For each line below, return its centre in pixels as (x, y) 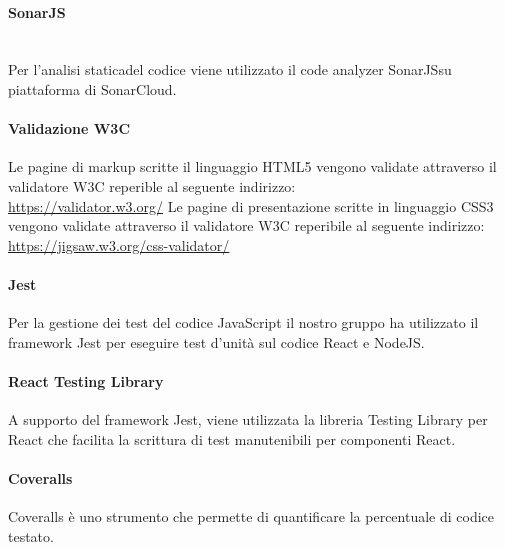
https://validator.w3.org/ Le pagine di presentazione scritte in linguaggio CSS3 (251, 205)
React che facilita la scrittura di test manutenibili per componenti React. (232, 438)
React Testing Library (86, 380)
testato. (31, 535)
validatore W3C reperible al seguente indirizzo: (152, 185)
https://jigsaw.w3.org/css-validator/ (119, 244)
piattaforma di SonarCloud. (92, 88)
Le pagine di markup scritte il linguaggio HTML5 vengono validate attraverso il (252, 166)
